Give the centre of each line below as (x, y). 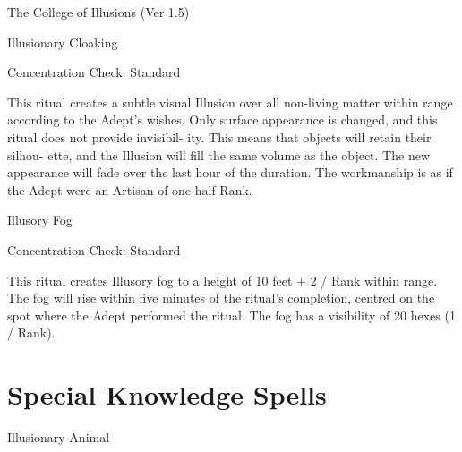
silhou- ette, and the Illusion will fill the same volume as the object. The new (218, 154)
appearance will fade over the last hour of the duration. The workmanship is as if (230, 172)
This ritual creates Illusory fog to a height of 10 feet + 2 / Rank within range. (222, 280)
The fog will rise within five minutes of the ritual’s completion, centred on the (221, 298)
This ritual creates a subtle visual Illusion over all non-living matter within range (230, 102)
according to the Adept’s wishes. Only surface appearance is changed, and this (222, 119)
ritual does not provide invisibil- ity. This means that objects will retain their (219, 136)
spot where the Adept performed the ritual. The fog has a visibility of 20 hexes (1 (231, 315)
